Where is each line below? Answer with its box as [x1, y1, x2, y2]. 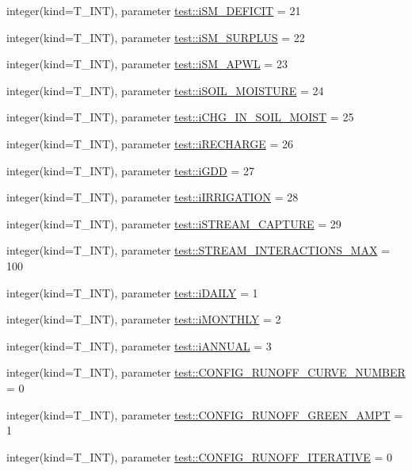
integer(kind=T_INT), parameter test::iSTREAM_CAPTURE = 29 [6, 215, 341, 232]
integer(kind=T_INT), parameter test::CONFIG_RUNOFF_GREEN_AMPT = [6, 406, 403, 423]
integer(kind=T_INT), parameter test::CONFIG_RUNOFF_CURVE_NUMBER [6, 364, 406, 381]
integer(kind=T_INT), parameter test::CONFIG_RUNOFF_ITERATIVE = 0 [6, 448, 393, 465]
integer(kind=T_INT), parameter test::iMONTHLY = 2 [6, 311, 281, 327]
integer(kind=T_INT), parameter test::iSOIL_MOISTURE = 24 [6, 82, 324, 98]
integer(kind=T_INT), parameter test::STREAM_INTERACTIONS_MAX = [6, 242, 391, 258]
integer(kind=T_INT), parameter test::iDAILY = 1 [6, 284, 258, 301]
